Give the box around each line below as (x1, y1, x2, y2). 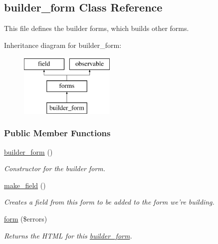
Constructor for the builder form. (4, 163, 106, 174)
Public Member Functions (4, 127, 111, 139)
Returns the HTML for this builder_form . (4, 230, 132, 241)
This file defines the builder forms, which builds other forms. (4, 23, 189, 33)
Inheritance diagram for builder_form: (4, 39, 122, 50)
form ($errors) (4, 213, 47, 224)
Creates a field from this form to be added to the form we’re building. (4, 197, 215, 207)
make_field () (4, 180, 46, 190)
